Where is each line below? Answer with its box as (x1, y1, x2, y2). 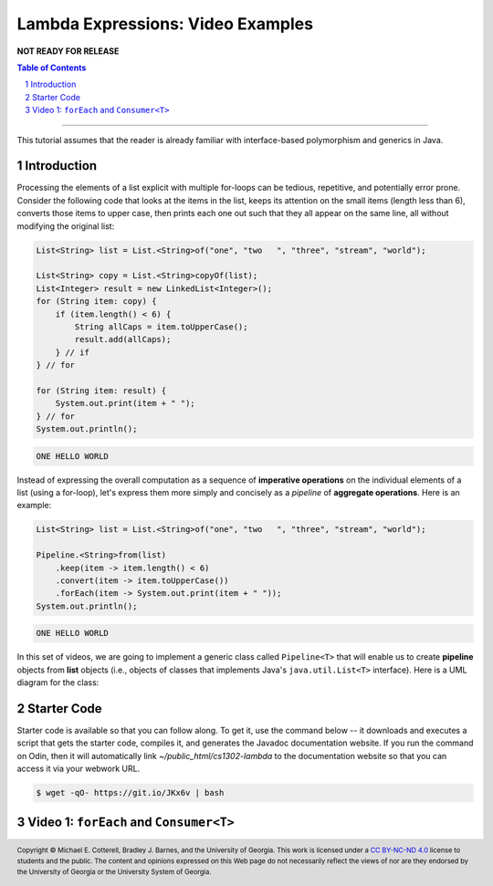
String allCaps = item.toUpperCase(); (74, 321, 248, 332)
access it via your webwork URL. (16, 763, 141, 775)
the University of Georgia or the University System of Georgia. (16, 867, 212, 876)
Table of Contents (16, 62, 87, 73)
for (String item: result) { (36, 385, 167, 396)
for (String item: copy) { (36, 297, 157, 307)
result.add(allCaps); (74, 334, 172, 345)
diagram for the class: (16, 677, 100, 688)
